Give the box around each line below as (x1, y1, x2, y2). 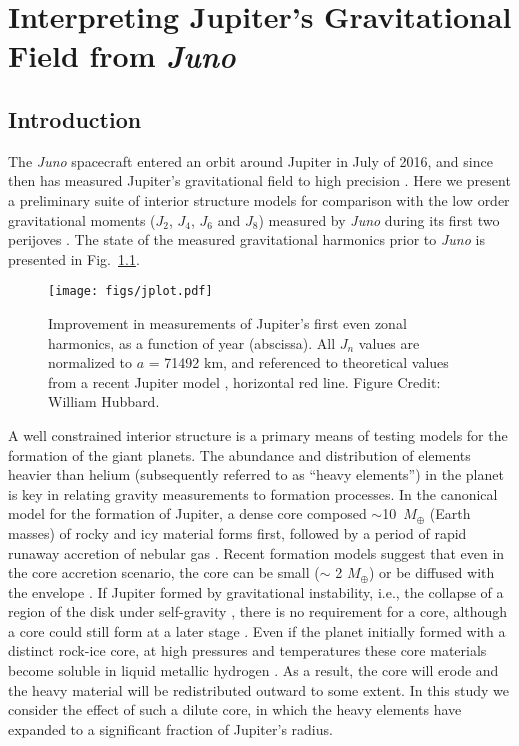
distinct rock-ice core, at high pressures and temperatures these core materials (8, 640, 487, 661)
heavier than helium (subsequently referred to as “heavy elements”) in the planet (8, 464, 504, 485)
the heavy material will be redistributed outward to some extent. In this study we (8, 679, 509, 700)
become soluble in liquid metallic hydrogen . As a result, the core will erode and (8, 660, 499, 681)
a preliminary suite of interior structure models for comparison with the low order (8, 189, 510, 210)
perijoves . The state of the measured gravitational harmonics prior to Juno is (8, 229, 485, 250)
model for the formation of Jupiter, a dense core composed (8, 503, 367, 524)
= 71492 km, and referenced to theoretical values (148, 352, 449, 373)
